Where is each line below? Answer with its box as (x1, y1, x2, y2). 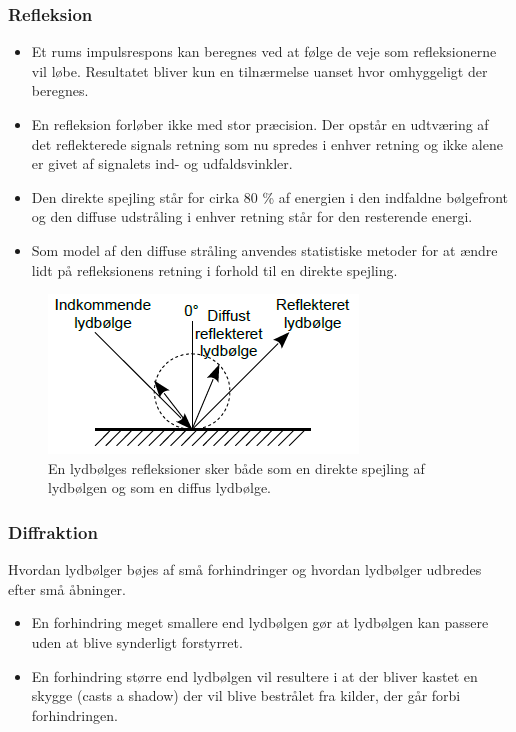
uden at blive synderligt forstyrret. (31, 631, 243, 652)
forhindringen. (31, 704, 118, 725)
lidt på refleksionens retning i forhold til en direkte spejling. (31, 259, 398, 280)
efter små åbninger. (8, 578, 126, 599)
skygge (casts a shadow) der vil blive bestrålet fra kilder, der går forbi (31, 685, 461, 706)
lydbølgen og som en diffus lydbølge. (48, 477, 272, 498)
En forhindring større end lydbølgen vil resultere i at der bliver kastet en (31, 665, 478, 686)
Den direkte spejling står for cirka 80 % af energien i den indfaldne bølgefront (31, 186, 509, 207)
